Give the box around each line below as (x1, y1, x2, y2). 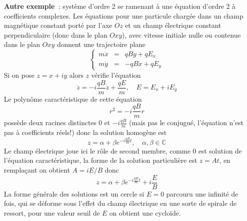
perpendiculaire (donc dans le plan (4, 29, 107, 40)
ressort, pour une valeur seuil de (4, 207, 100, 218)
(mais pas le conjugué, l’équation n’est (129, 117, 244, 128)
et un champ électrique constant (125, 20, 221, 30)
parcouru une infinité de (166, 188, 238, 199)
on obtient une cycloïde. (109, 207, 181, 218)
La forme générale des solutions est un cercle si (4, 188, 144, 199)
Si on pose (4, 69, 35, 80)
